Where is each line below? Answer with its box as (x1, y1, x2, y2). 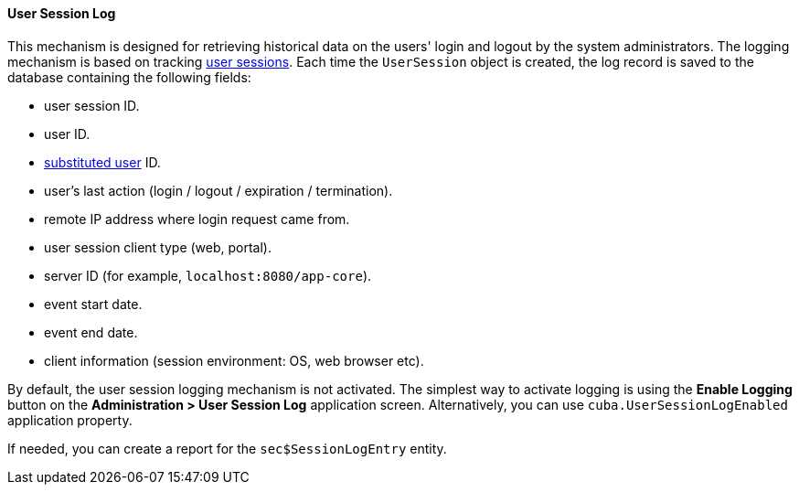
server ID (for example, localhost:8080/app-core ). (44, 267, 372, 283)
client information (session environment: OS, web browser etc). (44, 352, 424, 369)
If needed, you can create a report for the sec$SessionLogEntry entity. (7, 440, 447, 456)
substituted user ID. (44, 154, 161, 170)
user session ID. (44, 97, 140, 113)
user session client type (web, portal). (44, 239, 272, 255)
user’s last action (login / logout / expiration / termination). (44, 182, 393, 198)
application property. (7, 412, 133, 428)
